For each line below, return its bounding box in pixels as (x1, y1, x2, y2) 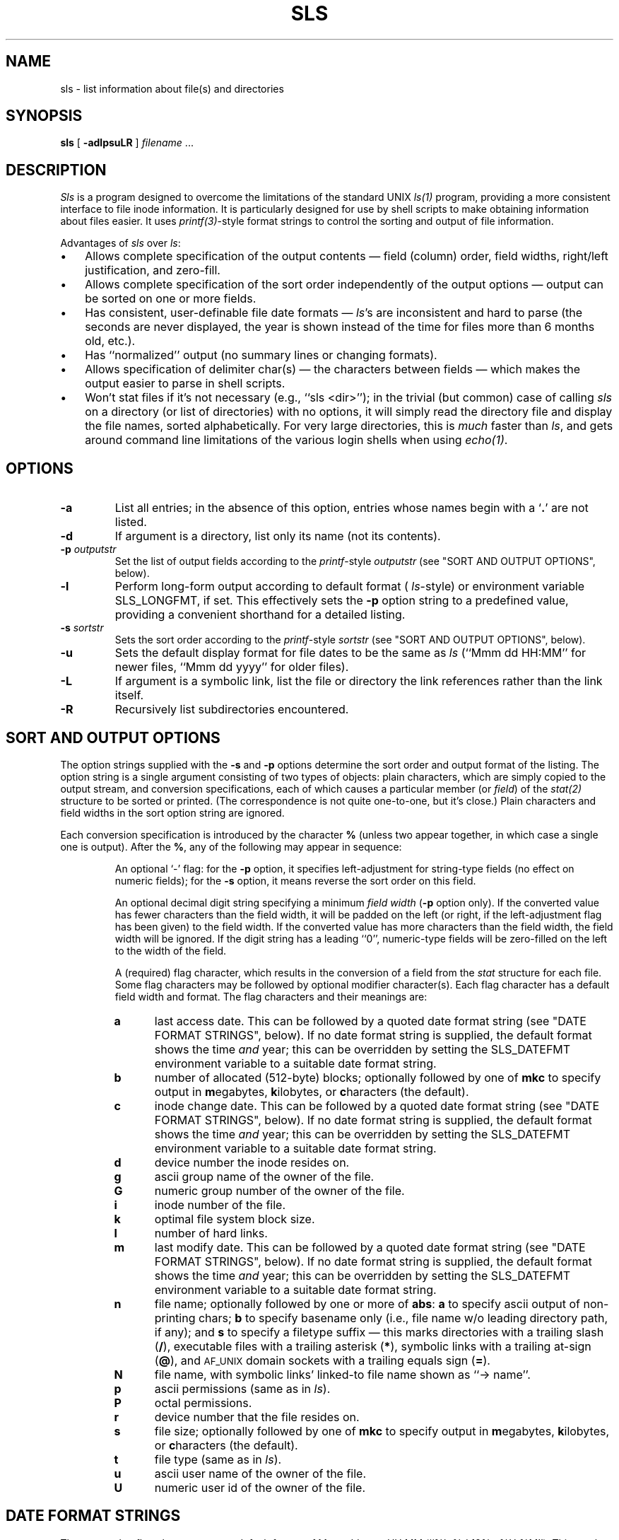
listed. (114, 515, 147, 530)
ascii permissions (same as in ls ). (154, 1381, 331, 1396)
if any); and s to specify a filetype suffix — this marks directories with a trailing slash (154, 1324, 604, 1339)
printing (154, 1310, 196, 1325)
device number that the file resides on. (154, 1409, 360, 1424)
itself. (114, 688, 144, 703)
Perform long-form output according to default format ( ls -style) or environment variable (114, 579, 585, 594)
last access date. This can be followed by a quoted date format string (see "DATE (154, 1013, 586, 1028)
